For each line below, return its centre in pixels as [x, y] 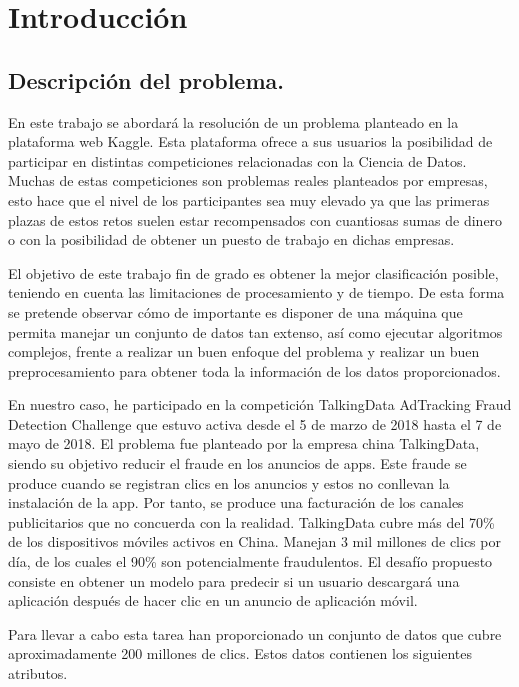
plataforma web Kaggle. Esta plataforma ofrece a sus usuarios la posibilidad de [250, 141]
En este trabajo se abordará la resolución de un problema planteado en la [233, 121]
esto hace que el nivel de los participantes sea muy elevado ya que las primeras [249, 199]
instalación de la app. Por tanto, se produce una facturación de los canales [236, 502]
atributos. [38, 673]
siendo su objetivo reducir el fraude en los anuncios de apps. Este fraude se [237, 463]
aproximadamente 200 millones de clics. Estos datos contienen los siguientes [240, 653]
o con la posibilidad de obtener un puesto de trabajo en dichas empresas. [231, 239]
